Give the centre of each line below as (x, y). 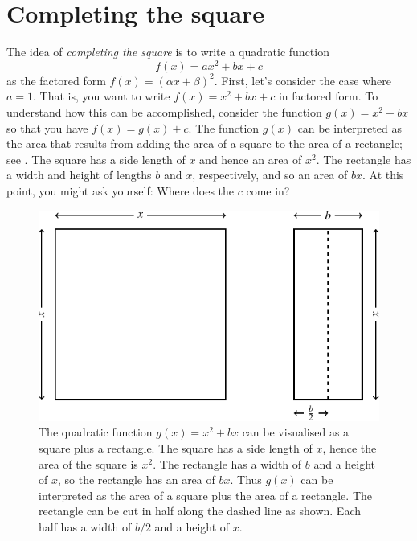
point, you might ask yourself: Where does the (121, 190)
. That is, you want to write (102, 96)
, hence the (350, 448)
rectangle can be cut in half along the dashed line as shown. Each (200, 511)
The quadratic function (96, 432)
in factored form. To (328, 96)
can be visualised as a (296, 432)
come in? (268, 190)
